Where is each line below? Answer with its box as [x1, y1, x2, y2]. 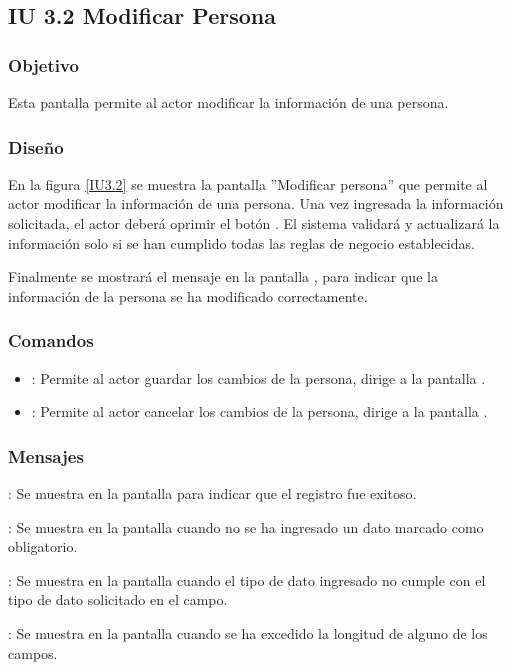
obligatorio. [8, 536, 78, 557]
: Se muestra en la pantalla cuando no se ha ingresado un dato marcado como [8, 516, 484, 537]
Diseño [8, 134, 64, 159]
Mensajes [8, 443, 84, 468]
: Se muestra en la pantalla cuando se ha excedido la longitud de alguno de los [8, 622, 488, 643]
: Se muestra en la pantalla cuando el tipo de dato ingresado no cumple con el [8, 569, 486, 590]
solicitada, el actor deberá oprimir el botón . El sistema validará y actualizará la [8, 213, 500, 233]
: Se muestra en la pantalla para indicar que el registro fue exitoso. [8, 483, 417, 503]
